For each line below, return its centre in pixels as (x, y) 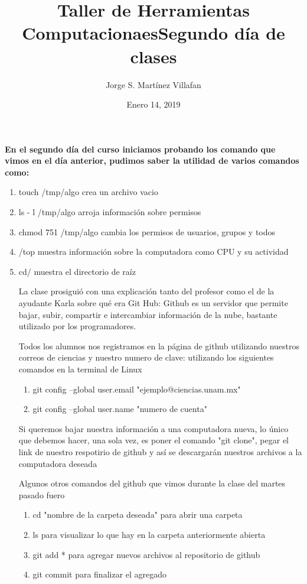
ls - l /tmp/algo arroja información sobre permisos (110, 212)
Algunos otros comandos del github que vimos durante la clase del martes (152, 483)
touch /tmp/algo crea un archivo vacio (88, 192)
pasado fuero (42, 494)
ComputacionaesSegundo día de (153, 33)
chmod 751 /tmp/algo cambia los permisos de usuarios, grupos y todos (147, 231)
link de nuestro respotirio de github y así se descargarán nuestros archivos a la (160, 451)
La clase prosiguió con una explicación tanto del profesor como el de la (146, 291)
